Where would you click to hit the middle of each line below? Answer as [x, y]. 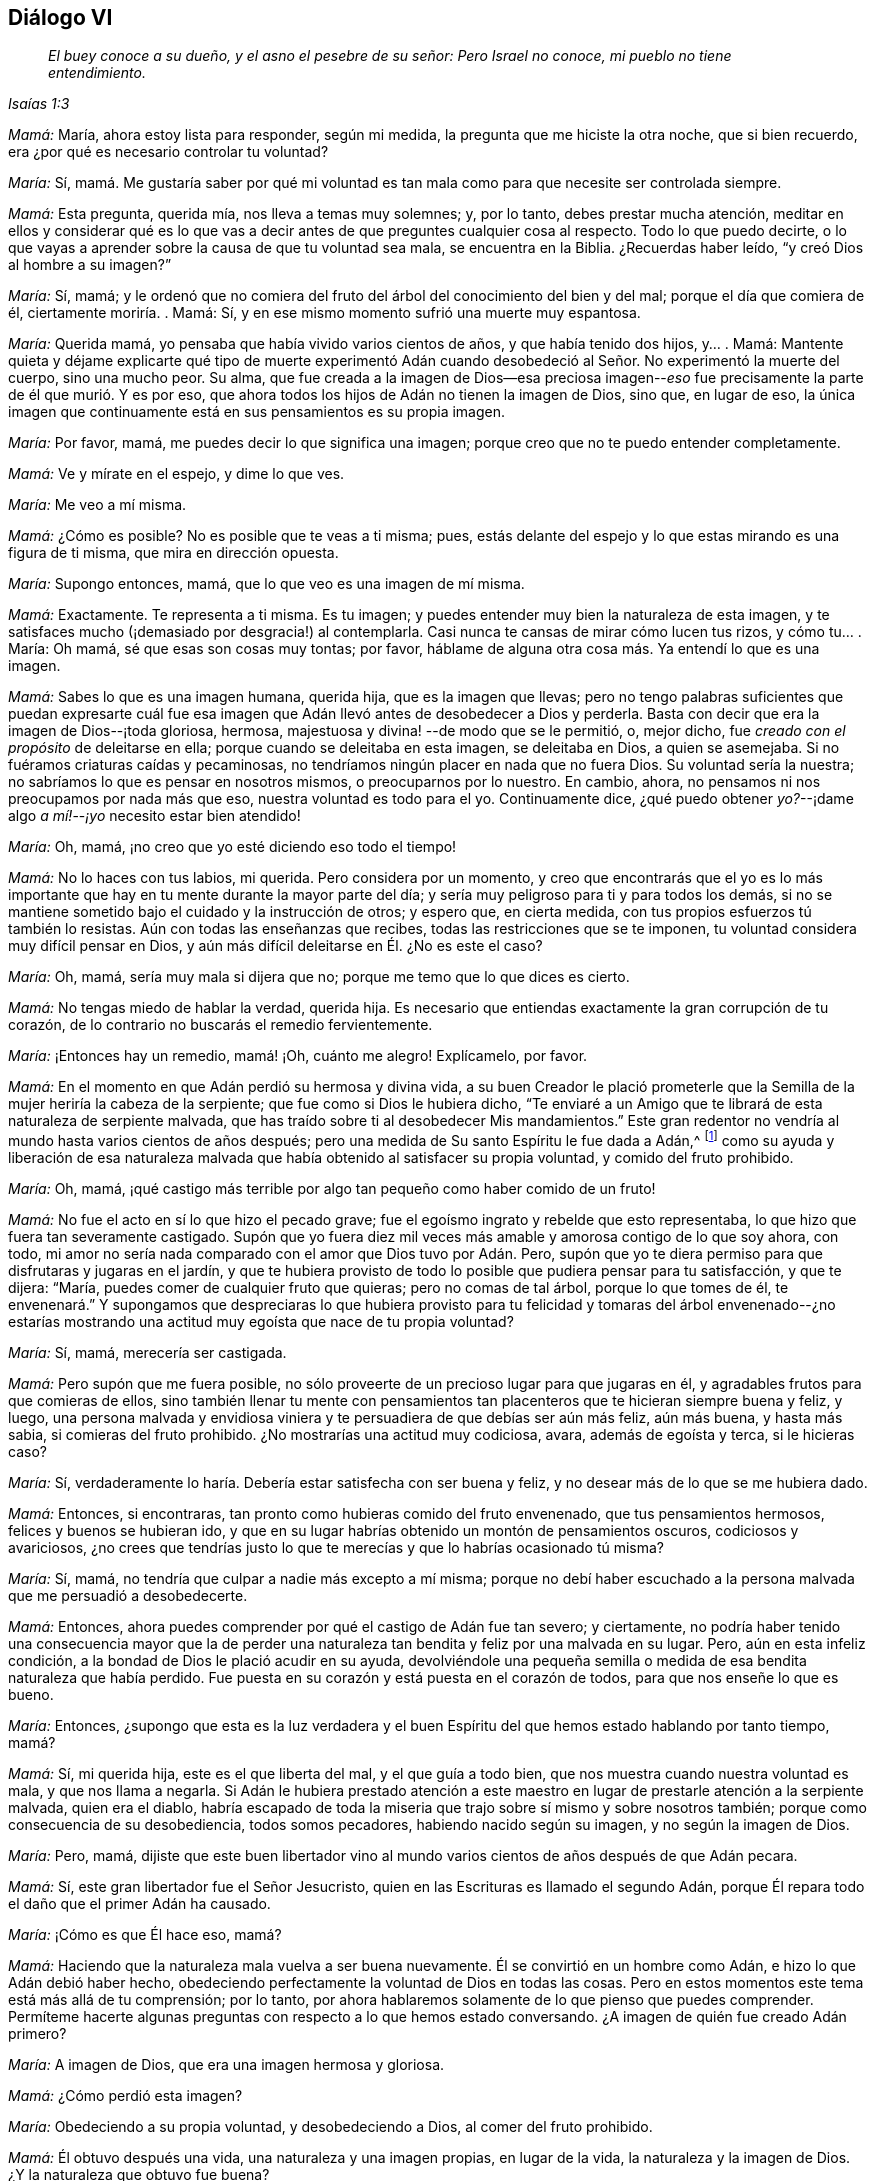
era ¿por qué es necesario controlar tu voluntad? [168, 152]
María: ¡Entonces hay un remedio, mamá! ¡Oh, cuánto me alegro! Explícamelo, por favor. [298, 1056]
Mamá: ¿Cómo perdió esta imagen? [125, 2096]
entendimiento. [97, 73]
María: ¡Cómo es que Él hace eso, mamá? [145, 1935]
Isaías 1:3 [39, 104]
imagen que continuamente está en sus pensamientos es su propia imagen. [257, 412]
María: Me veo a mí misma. [97, 505]
